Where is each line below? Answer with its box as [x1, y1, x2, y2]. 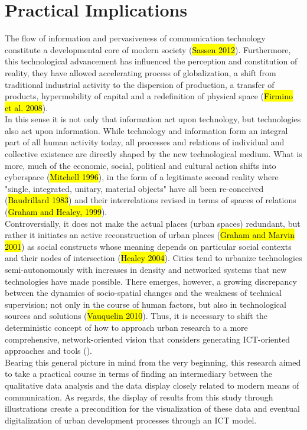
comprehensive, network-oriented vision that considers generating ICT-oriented [5, 333, 290, 345]
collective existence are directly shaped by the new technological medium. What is [5, 148, 302, 160]
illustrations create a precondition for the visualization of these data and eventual [5, 402, 300, 415]
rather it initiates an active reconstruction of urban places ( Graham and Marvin [5, 229, 295, 241]
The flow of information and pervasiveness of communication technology [5, 32, 266, 44]
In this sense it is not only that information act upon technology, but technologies [5, 113, 301, 125]
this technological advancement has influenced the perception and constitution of [5, 55, 298, 67]
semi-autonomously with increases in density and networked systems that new [5, 263, 287, 275]
